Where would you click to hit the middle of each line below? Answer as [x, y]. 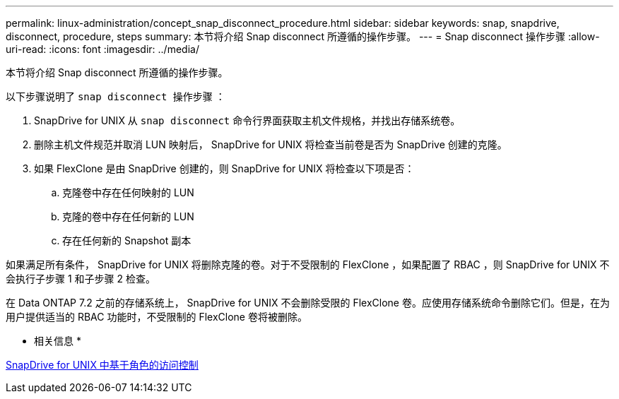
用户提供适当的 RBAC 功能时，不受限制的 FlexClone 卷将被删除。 [157, 317]
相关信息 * [58, 341]
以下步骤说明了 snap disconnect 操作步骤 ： [116, 96]
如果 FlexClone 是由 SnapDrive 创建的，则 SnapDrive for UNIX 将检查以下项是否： [224, 168]
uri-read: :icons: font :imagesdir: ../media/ [102, 49]
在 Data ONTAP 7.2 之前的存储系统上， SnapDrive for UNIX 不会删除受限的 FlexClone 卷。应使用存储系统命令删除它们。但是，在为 [308, 303]
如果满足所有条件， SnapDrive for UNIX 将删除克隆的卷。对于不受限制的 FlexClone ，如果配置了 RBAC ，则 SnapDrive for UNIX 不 [308, 264]
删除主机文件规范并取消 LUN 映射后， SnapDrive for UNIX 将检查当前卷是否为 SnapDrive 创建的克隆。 [271, 144]
